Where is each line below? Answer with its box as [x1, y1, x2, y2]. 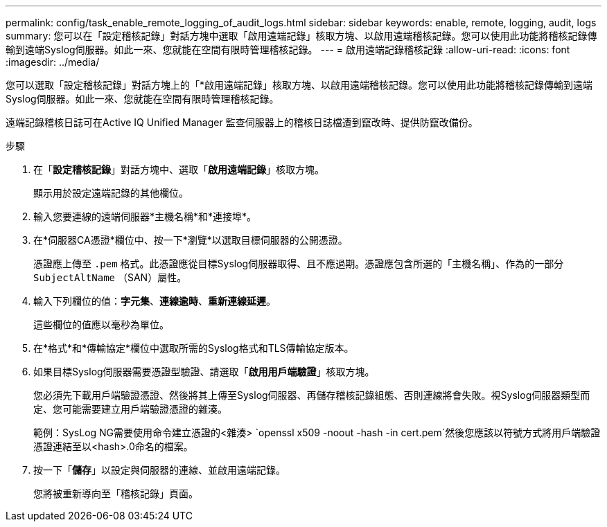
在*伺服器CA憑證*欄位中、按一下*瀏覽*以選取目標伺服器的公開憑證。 [33, 234, 348, 246]
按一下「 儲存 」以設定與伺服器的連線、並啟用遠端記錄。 [33, 464, 285, 476]
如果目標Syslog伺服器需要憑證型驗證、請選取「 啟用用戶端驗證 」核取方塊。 [33, 366, 375, 377]
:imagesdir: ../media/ [6, 56, 100, 68]
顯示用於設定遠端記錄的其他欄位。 [33, 187, 188, 199]
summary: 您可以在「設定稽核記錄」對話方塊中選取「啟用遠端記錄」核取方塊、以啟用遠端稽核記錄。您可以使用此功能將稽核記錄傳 [6, 30, 597, 42]
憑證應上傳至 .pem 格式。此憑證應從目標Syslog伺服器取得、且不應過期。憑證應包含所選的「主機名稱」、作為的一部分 [33, 258, 564, 269]
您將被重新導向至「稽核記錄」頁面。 [33, 488, 198, 499]
